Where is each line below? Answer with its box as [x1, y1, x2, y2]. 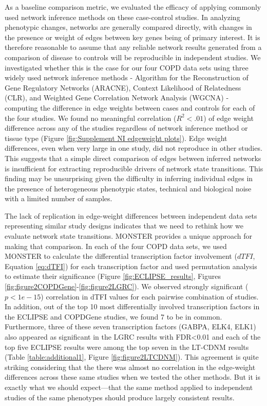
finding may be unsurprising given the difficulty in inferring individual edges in [5, 173, 253, 184]
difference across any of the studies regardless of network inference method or [5, 122, 248, 133]
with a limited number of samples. [5, 193, 112, 204]
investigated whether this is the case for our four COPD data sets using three [5, 62, 249, 73]
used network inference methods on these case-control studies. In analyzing [5, 11, 240, 22]
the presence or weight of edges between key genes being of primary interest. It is [5, 31, 260, 42]
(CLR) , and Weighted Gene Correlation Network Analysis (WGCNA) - [5, 92, 229, 103]
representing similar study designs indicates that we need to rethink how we [5, 220, 243, 231]
